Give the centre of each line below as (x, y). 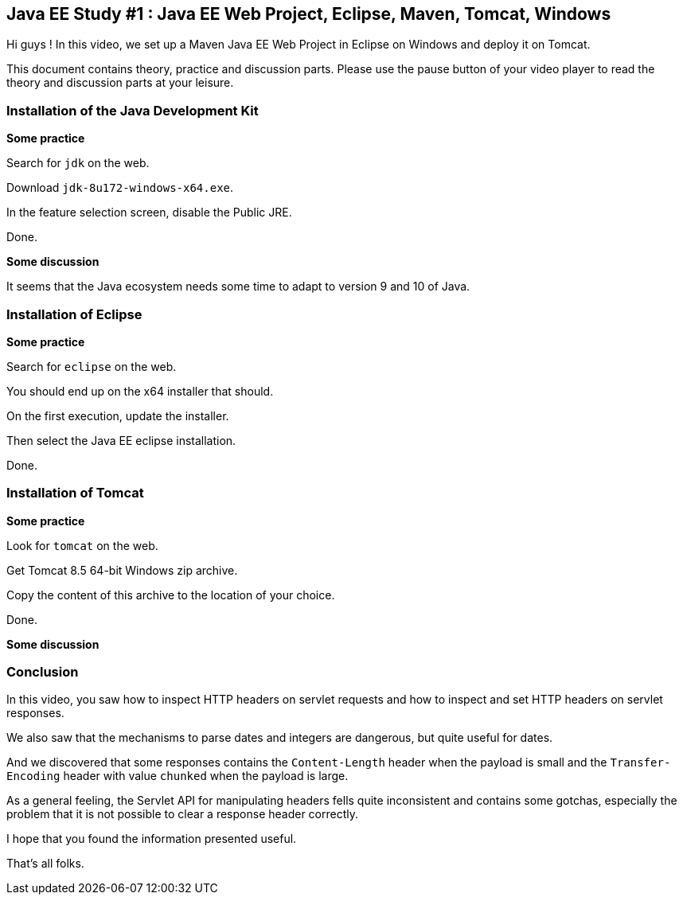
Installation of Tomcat (75, 493)
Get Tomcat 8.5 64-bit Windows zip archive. (122, 570)
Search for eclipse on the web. (92, 366)
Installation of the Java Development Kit (133, 110)
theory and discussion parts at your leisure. (120, 83)
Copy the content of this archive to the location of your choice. (171, 595)
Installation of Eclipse (74, 314)
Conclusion (43, 672)
